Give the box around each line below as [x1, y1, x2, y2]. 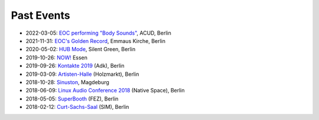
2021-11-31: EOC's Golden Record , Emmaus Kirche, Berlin [25, 37, 165, 44]
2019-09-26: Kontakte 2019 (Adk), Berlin [25, 62, 125, 69]
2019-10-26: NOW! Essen [25, 54, 88, 61]
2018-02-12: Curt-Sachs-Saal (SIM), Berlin [25, 104, 129, 111]
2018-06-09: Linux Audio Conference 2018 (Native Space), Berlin [25, 87, 185, 94]
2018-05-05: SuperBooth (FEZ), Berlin [25, 95, 119, 102]
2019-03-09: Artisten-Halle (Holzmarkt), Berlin [25, 71, 139, 78]
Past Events [11, 9, 70, 22]
